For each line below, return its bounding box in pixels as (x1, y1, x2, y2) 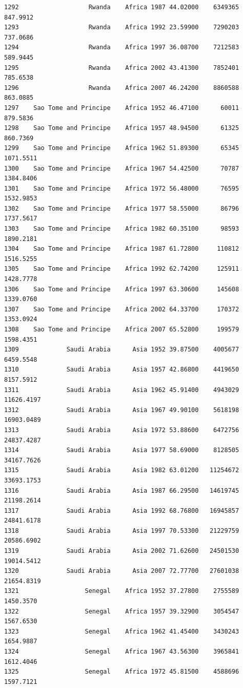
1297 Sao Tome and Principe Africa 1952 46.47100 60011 (4, 104, 239, 111)
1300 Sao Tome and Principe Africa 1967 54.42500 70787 (4, 164, 239, 172)
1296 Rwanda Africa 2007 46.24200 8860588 (4, 84, 239, 91)
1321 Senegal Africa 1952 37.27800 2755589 (4, 587, 239, 595)
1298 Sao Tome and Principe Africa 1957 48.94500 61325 (4, 124, 239, 132)
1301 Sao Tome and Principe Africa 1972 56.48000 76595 (4, 184, 239, 192)
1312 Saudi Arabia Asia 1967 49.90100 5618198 (4, 406, 239, 414)
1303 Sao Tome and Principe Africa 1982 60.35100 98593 (4, 225, 239, 233)
